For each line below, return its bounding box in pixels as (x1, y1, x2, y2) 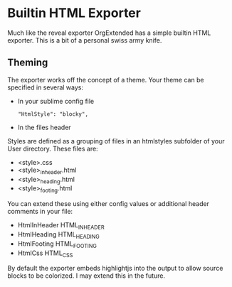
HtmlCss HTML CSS (17, 249, 73, 259)
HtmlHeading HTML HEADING (17, 229, 100, 240)
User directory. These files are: (7, 144, 98, 153)
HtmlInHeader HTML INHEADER (17, 221, 105, 231)
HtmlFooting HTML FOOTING (17, 239, 97, 249)
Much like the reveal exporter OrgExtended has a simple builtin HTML (7, 28, 211, 37)
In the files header (17, 123, 71, 131)
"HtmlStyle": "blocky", (17, 110, 89, 118)
